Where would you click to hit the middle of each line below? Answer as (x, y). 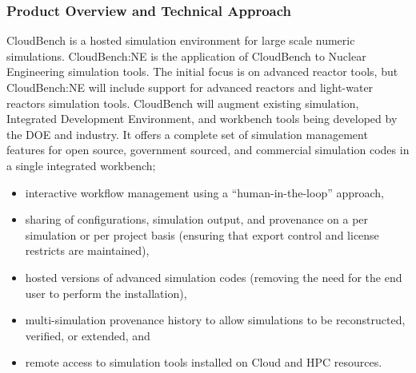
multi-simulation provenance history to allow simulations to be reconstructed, (215, 320)
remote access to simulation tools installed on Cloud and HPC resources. (204, 362)
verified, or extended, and (88, 335)
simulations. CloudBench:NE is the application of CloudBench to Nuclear (186, 56)
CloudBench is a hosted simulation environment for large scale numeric (181, 40)
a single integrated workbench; (81, 165)
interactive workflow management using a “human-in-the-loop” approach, (204, 192)
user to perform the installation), (106, 293)
